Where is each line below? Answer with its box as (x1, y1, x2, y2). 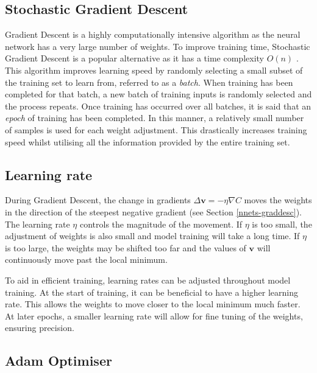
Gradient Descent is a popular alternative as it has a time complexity (5, 52, 264, 64)
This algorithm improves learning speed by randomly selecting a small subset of (5, 63, 303, 76)
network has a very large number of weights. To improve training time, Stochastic (5, 40, 310, 52)
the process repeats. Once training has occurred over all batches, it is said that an (5, 99, 312, 112)
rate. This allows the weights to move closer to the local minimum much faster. (5, 298, 301, 310)
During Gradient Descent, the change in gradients (5, 193, 191, 206)
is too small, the (252, 217, 312, 230)
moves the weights (244, 193, 312, 206)
